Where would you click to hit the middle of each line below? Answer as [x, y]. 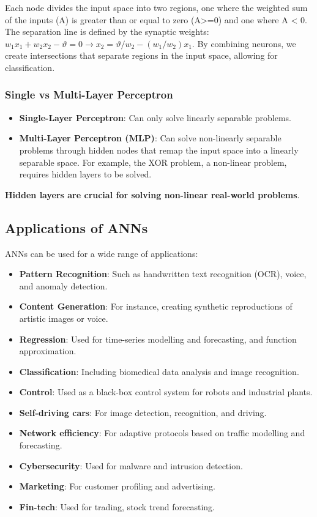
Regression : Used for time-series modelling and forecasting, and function [158, 339]
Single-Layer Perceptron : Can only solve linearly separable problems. [155, 117]
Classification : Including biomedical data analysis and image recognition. [159, 371]
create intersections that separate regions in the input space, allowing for [141, 55]
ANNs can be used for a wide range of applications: [102, 253]
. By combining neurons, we [244, 43]
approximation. [48, 351]
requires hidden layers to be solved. [85, 174]
